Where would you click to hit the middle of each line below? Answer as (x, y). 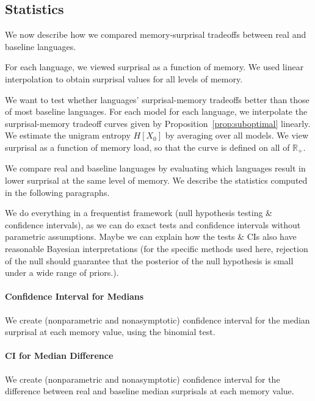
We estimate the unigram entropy (68, 135)
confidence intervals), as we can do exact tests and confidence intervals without (153, 224)
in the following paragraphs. (57, 192)
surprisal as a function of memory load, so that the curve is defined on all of (147, 147)
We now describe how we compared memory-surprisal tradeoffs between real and (156, 34)
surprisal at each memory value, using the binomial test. (110, 332)
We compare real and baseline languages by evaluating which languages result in (155, 168)
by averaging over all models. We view (237, 135)
